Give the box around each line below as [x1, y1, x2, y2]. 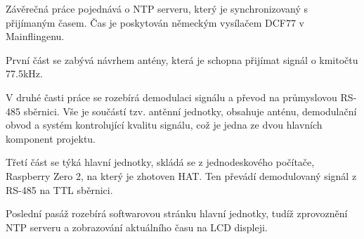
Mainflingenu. [6, 29, 65, 44]
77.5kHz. [6, 66, 43, 81]
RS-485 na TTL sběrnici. [6, 182, 113, 197]
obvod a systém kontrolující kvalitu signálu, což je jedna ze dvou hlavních [6, 117, 323, 132]
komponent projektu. [6, 131, 96, 146]
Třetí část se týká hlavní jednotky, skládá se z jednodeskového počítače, [6, 155, 315, 169]
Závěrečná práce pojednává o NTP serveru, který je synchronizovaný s [6, 1, 308, 15]
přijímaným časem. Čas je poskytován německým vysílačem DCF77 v [6, 15, 304, 30]
